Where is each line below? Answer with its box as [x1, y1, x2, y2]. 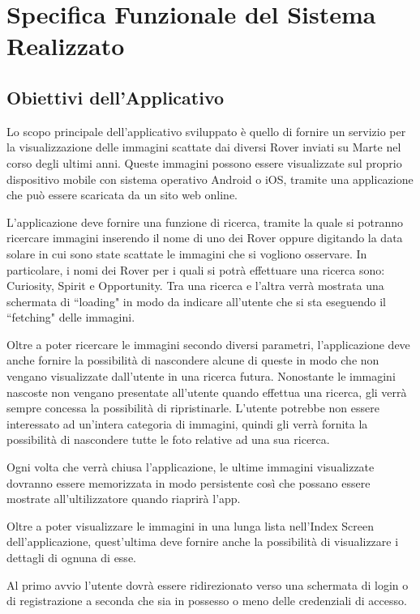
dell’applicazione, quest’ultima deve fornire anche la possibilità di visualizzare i [6, 533, 399, 550]
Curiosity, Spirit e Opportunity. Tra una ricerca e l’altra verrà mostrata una [6, 277, 384, 294]
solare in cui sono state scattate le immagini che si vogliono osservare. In [6, 245, 367, 262]
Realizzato [6, 29, 125, 62]
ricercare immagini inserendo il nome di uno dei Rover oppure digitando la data [6, 229, 403, 246]
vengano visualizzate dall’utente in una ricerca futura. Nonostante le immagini [6, 368, 396, 385]
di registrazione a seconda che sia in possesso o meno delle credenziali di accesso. [6, 592, 407, 609]
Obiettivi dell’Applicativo [6, 84, 225, 109]
